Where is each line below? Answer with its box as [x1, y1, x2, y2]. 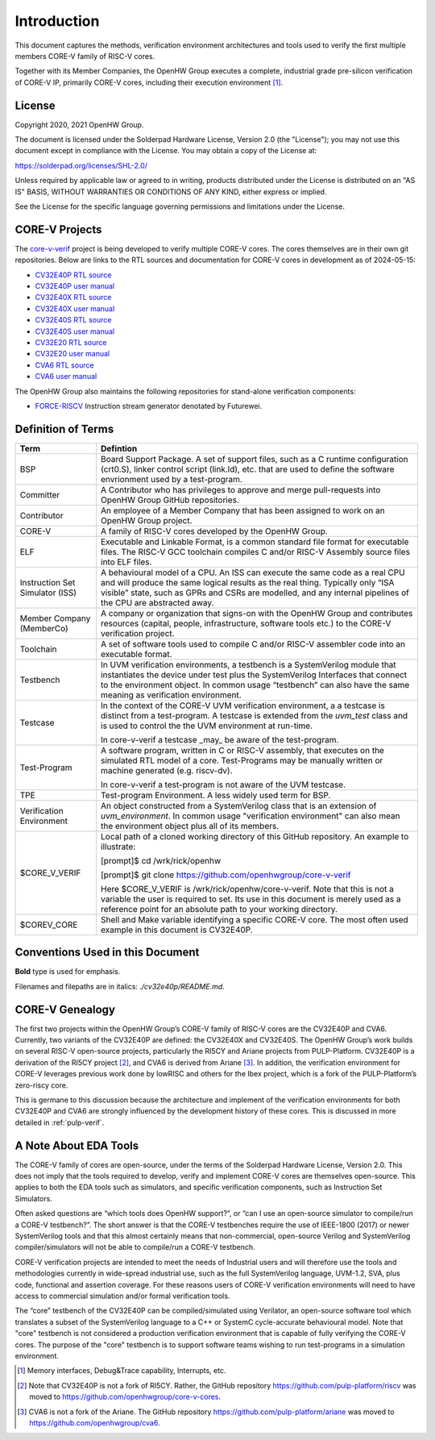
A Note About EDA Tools [14, 1138, 139, 1152]
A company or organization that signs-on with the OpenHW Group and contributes [101, 607, 413, 618]
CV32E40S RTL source [35, 315, 112, 325]
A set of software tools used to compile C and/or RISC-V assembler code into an [101, 638, 406, 649]
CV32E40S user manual [35, 327, 115, 336]
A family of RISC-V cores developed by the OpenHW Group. [101, 525, 328, 536]
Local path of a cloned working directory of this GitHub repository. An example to [101, 830, 409, 842]
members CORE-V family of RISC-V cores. [14, 51, 155, 60]
